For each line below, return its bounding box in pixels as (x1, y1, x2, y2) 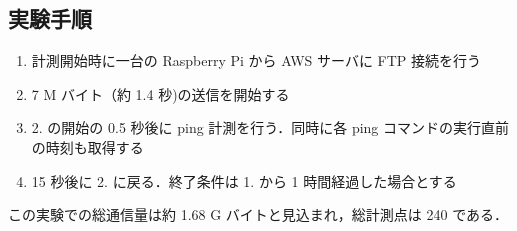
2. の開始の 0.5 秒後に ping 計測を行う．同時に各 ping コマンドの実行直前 (31, 117, 510, 138)
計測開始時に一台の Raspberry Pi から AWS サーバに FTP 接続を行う (31, 50, 481, 71)
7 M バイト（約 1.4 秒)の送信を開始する (31, 83, 290, 104)
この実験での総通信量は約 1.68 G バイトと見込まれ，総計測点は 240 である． (8, 204, 509, 225)
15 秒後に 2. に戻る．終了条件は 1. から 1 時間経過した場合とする (31, 170, 457, 191)
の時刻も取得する (31, 136, 144, 157)
